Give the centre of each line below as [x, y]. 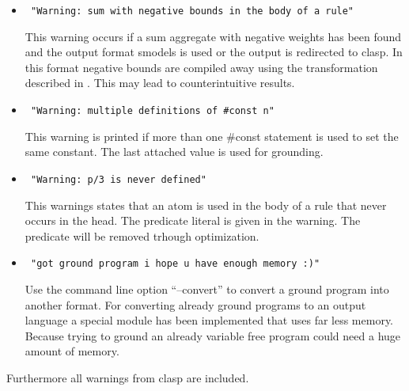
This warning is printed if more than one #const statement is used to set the [212, 136]
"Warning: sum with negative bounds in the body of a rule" [192, 11]
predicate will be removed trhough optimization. [142, 235]
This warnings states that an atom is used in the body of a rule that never [206, 205]
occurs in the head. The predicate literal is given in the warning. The [193, 220]
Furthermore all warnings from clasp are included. [128, 377]
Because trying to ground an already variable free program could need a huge [213, 335]
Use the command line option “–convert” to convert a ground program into [207, 289]
